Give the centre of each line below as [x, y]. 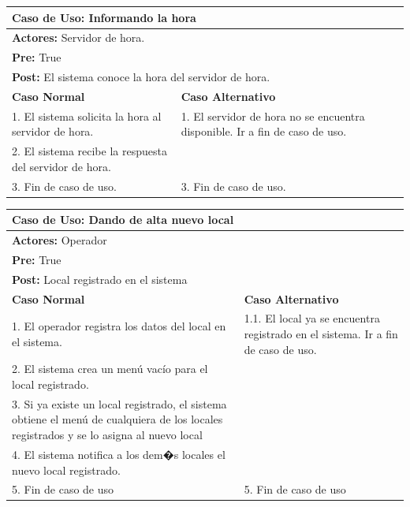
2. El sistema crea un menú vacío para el [110, 369]
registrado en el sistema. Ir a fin [321, 334]
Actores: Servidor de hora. [78, 37]
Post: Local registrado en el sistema [100, 279]
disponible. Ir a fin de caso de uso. [264, 131]
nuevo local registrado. [66, 470]
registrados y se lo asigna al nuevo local [107, 435]
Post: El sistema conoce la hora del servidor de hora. [141, 77]
